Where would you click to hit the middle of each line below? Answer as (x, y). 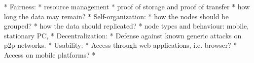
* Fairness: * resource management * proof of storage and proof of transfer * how (127, 6)
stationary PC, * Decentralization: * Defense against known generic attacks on (123, 35)
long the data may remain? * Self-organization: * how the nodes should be (116, 16)
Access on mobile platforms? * (50, 54)
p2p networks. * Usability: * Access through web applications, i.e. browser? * (121, 45)
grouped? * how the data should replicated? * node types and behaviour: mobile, (127, 26)
